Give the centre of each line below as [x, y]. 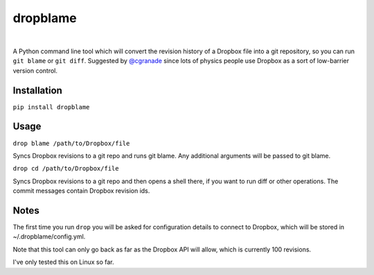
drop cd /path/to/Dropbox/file [66, 169]
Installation [37, 90]
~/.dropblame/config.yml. [49, 237]
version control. [35, 70]
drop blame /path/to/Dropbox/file [71, 143]
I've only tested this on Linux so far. [63, 262]
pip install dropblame [51, 107]
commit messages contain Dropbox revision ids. [81, 191]
